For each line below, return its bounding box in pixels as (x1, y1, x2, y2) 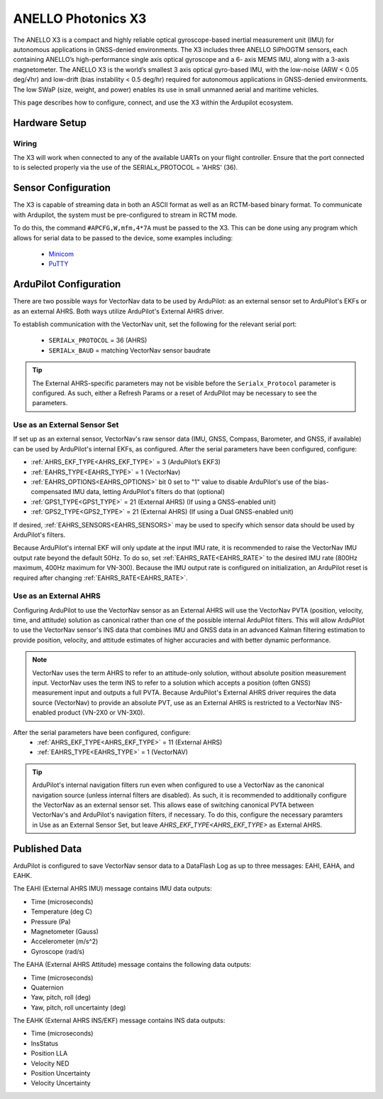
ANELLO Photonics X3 (13, 11, 147, 26)
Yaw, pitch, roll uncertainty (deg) (30, 1003, 126, 1012)
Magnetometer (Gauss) (30, 927, 99, 936)
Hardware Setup (13, 117, 87, 129)
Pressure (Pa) (30, 917, 71, 926)
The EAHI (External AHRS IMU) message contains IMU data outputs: (13, 884, 212, 893)
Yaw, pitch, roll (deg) (30, 993, 91, 1002)
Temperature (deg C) (30, 907, 92, 916)
